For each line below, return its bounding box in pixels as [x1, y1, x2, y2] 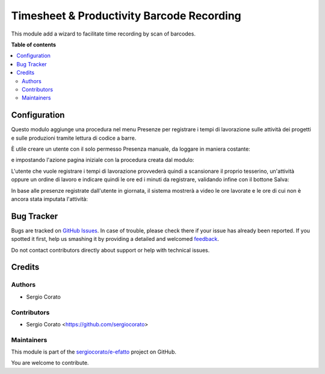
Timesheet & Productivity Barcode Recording [11, 9, 242, 22]
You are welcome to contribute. [11, 359, 89, 367]
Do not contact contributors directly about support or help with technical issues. [11, 246, 210, 254]
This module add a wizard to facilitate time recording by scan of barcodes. [11, 30, 196, 37]
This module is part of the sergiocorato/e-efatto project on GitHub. [11, 348, 177, 355]
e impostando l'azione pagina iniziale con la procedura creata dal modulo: [11, 157, 194, 164]
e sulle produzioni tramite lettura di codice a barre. [11, 134, 137, 142]
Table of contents [11, 41, 57, 48]
